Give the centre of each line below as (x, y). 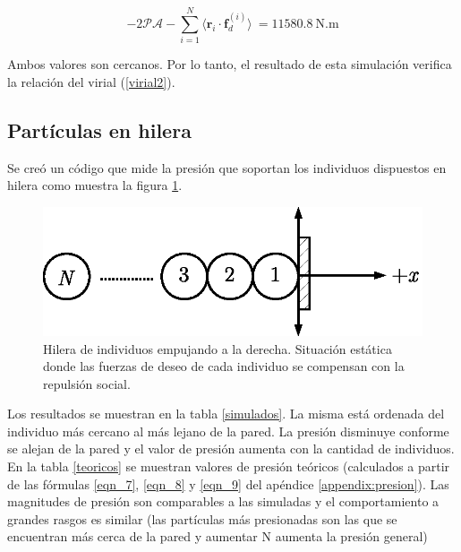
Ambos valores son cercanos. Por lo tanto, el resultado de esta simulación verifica (230, 64)
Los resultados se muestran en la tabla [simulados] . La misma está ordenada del (226, 414)
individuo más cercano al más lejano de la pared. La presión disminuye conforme (228, 431)
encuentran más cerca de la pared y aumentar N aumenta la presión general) (218, 536)
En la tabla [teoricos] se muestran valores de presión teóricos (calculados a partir (229, 466)
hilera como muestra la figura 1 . (95, 185)
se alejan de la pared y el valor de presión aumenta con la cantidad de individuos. (231, 448)
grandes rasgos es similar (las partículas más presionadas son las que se (202, 518)
